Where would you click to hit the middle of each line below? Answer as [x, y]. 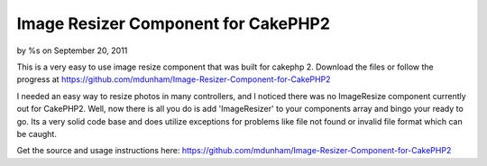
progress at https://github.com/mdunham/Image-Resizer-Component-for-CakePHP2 [174, 79]
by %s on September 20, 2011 [72, 51]
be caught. [37, 134]
